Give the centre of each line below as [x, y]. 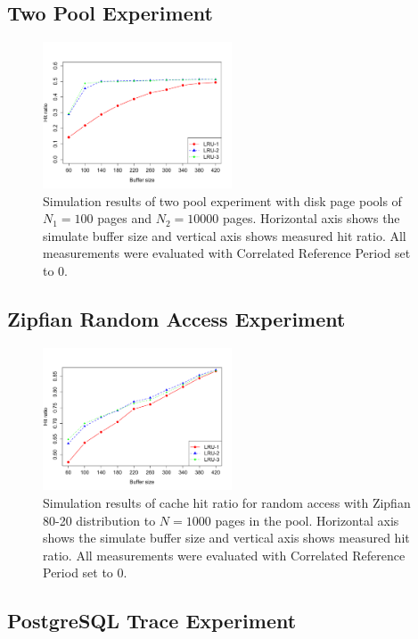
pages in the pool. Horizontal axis [307, 520]
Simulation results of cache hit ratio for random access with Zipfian [227, 502]
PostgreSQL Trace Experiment [152, 621]
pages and [125, 218]
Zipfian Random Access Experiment [176, 318]
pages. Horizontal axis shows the [311, 218]
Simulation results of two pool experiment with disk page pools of [222, 200]
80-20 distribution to [99, 520]
